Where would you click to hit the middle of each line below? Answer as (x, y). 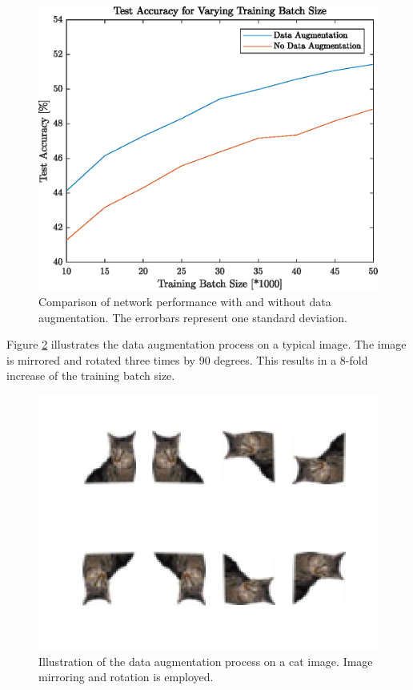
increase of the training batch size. (91, 375)
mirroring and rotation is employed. (126, 677)
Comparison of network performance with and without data (185, 302)
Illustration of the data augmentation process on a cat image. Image (206, 661)
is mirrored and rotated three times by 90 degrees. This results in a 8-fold (187, 359)
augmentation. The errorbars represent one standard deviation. (193, 317)
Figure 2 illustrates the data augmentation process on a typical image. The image (206, 344)
